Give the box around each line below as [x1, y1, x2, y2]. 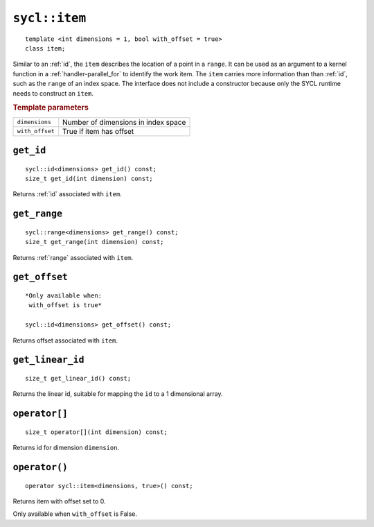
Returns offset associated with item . [12, 336, 118, 345]
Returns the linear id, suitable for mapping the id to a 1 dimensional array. [12, 390, 223, 398]
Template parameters [12, 103, 89, 112]
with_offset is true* [28, 302, 103, 309]
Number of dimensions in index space [62, 117, 186, 127]
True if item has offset [62, 126, 134, 136]
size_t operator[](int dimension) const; [25, 428, 168, 436]
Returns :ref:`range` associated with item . [12, 253, 134, 261]
